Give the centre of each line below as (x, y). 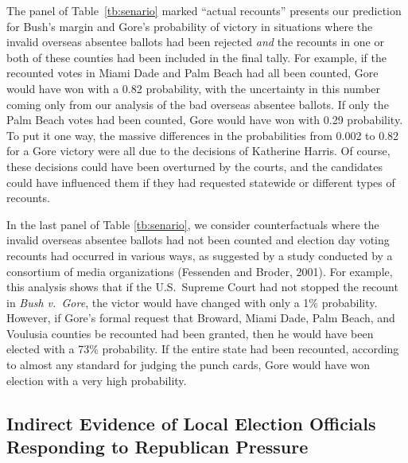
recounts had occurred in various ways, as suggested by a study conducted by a (200, 255)
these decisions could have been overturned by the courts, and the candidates (194, 166)
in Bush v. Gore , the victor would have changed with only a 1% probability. (192, 302)
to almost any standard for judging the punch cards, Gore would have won (188, 365)
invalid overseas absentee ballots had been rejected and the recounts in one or (195, 42)
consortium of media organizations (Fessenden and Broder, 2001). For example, (200, 271)
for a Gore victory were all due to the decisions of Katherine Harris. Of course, (198, 151)
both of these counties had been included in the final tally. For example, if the (196, 57)
